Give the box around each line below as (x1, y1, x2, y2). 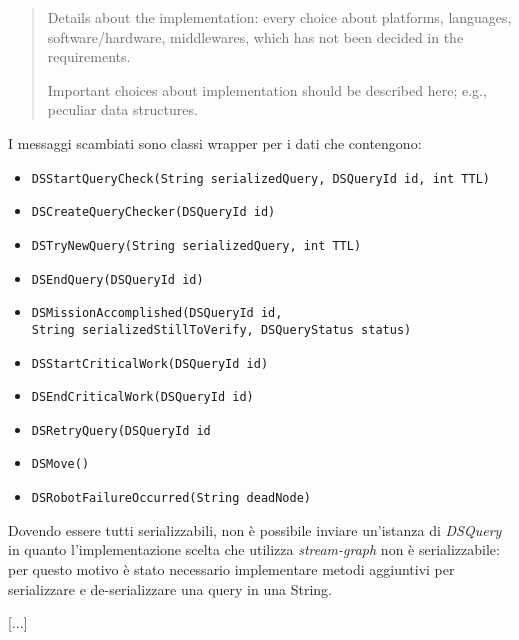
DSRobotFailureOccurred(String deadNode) (31, 491, 311, 506)
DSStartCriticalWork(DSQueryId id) (31, 356, 269, 371)
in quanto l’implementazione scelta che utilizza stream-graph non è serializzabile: (8, 539, 500, 560)
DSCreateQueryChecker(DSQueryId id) (31, 205, 276, 220)
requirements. (47, 46, 131, 67)
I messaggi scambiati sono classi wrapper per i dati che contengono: (8, 132, 422, 153)
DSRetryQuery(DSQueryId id (31, 423, 211, 438)
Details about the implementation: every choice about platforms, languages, (47, 7, 512, 27)
